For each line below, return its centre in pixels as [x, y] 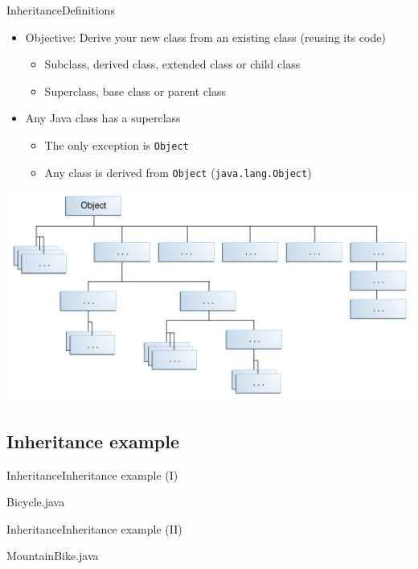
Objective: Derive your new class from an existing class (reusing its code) [205, 37]
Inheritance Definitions [61, 10]
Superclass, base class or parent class [135, 91]
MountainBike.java [53, 556]
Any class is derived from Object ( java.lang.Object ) [178, 172]
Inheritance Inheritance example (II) [94, 528]
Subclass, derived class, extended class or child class [172, 64]
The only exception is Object [117, 144]
